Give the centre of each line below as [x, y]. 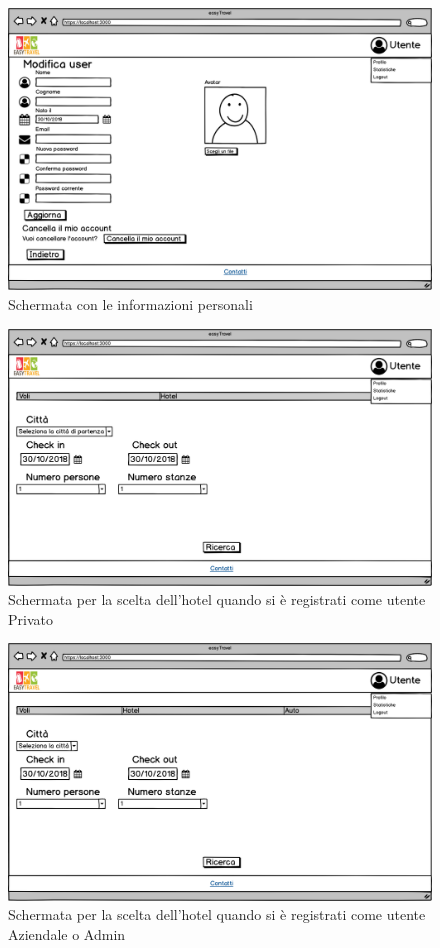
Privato [30, 618]
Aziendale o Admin [67, 933]
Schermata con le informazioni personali [130, 303]
